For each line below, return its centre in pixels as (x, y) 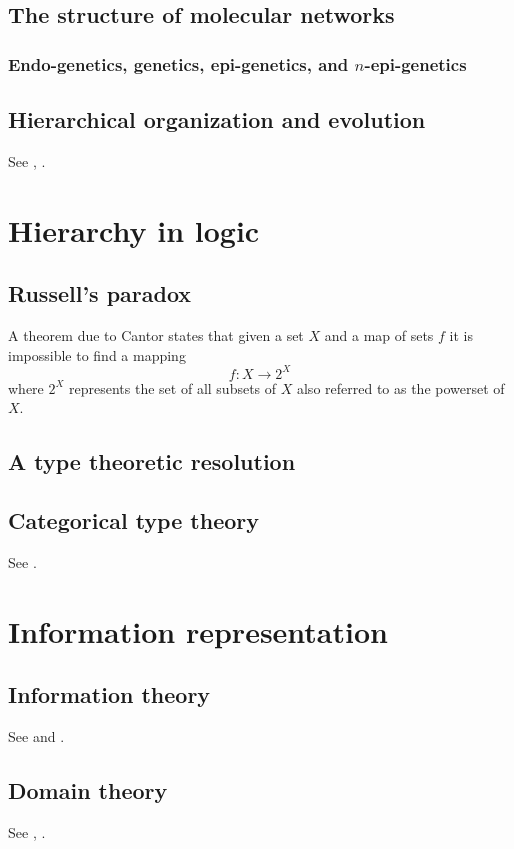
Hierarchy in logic (134, 229)
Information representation (198, 630)
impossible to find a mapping (97, 354)
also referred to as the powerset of (400, 387)
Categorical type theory (133, 520)
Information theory (109, 694)
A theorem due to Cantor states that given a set (156, 335)
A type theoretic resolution (152, 461)
